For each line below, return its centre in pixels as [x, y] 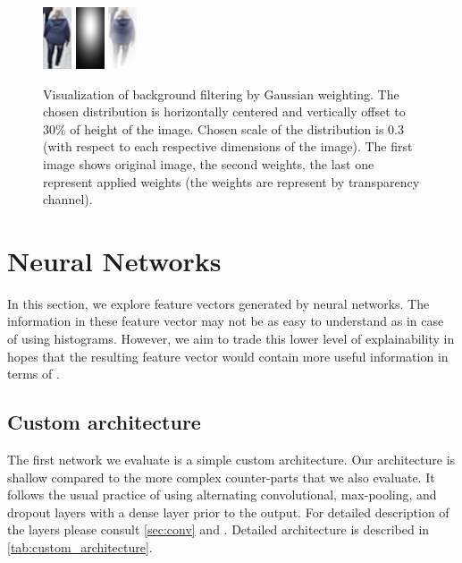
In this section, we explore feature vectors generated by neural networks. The [218, 303]
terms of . [34, 374]
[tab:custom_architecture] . [80, 547]
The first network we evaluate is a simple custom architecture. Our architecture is [231, 460]
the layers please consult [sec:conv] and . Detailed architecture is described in [218, 529]
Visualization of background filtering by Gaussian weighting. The [221, 94]
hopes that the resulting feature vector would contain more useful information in [228, 356]
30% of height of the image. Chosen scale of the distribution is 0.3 [223, 128]
